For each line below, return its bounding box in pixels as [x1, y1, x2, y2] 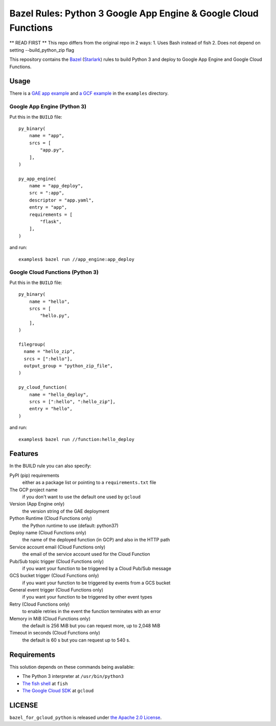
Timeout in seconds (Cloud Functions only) [9, 630, 101, 636]
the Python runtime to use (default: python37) [22, 522, 119, 529]
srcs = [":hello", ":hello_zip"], [29, 399, 116, 404]
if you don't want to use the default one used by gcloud [22, 494, 141, 500]
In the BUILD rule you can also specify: [9, 463, 91, 469]
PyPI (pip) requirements [9, 472, 60, 478]
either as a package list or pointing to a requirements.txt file [22, 479, 156, 486]
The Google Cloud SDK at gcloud [22, 687, 94, 693]
